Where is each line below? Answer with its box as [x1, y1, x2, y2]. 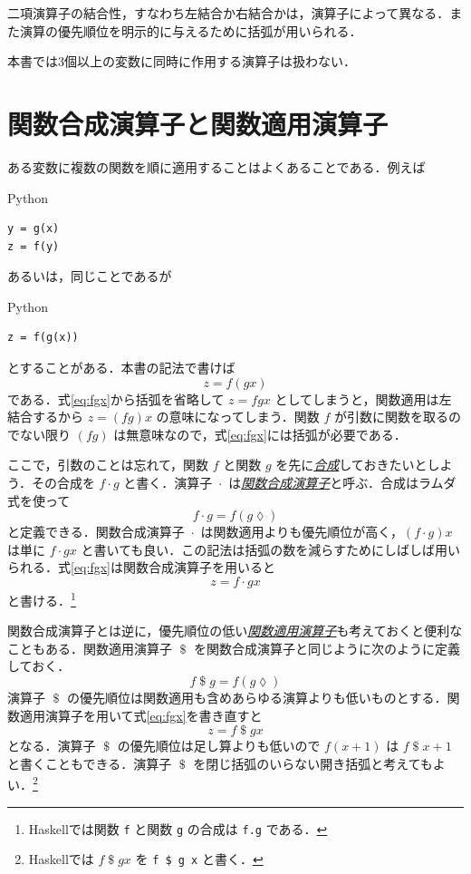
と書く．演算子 [123, 473, 213, 492]
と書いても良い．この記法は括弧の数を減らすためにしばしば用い [81, 539, 461, 558]
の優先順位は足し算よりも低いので [117, 736, 321, 755]
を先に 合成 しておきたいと [275, 455, 428, 474]
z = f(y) [7, 239, 60, 253]
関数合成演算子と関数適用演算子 [7, 104, 389, 141]
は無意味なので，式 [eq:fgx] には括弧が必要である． [113, 424, 407, 443]
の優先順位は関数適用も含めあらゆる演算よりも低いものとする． [67, 688, 447, 707]
